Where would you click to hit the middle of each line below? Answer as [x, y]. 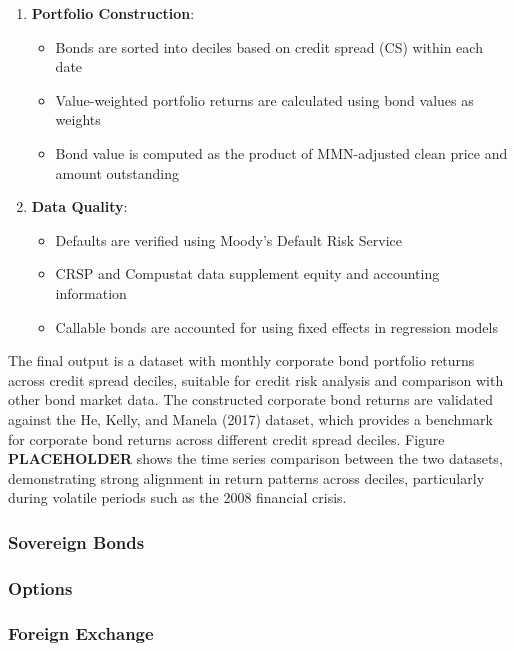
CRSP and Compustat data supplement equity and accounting [247, 273]
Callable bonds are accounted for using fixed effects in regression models [276, 326]
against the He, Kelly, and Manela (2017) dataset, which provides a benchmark [250, 418]
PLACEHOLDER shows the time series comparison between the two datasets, [255, 458]
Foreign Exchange [81, 633]
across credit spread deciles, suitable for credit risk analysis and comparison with [256, 379]
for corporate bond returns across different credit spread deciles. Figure [226, 438]
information [91, 292]
